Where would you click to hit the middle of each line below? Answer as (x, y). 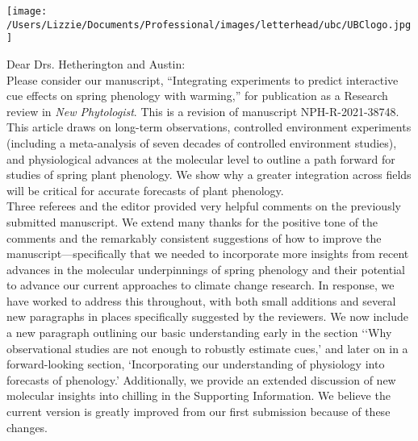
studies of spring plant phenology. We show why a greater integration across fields (209, 175)
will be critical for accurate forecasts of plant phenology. (145, 190)
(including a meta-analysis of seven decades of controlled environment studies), (202, 142)
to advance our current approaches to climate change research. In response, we (201, 285)
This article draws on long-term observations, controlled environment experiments (209, 127)
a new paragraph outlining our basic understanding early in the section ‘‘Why (199, 333)
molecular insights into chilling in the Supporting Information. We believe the (199, 395)
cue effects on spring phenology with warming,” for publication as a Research (197, 96)
